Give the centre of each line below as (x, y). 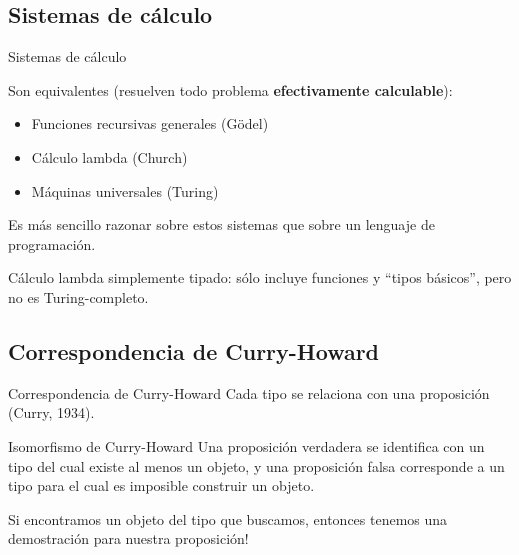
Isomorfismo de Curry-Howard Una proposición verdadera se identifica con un (246, 445)
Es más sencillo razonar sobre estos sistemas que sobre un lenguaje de (221, 224)
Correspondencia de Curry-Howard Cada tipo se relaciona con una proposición (249, 392)
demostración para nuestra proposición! (128, 538)
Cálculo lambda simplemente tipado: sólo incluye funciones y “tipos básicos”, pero (260, 277)
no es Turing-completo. (78, 296)
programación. (52, 243)
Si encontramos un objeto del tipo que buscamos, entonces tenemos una (228, 518)
